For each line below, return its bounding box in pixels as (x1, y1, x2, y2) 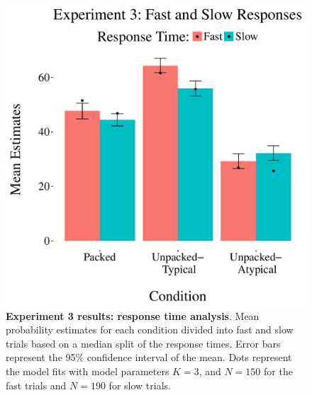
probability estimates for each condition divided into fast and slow (6, 322, 294, 337)
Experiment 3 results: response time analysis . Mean (6, 308, 260, 323)
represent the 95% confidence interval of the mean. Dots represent (6, 350, 292, 365)
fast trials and (6, 377, 67, 392)
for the (264, 363, 293, 378)
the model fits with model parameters (6, 363, 169, 378)
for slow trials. (108, 377, 171, 392)
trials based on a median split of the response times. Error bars (6, 336, 281, 350)
